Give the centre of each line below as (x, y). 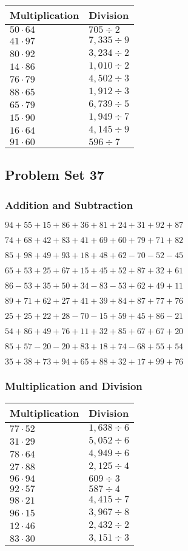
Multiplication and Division (74, 385)
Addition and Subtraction (69, 204)
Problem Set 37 (55, 175)
